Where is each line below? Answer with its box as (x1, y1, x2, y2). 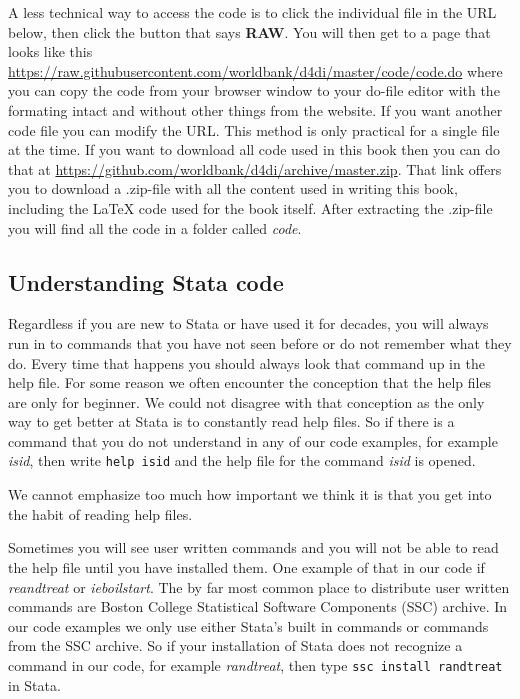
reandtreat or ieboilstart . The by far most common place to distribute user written (8, 576, 510, 597)
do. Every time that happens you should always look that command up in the (8, 352, 485, 373)
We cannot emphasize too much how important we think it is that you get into (8, 484, 492, 505)
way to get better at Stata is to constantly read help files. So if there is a (8, 411, 455, 432)
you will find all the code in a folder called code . (8, 217, 302, 238)
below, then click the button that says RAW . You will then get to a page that (8, 21, 491, 42)
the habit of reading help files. (8, 503, 193, 524)
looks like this (8, 41, 93, 62)
